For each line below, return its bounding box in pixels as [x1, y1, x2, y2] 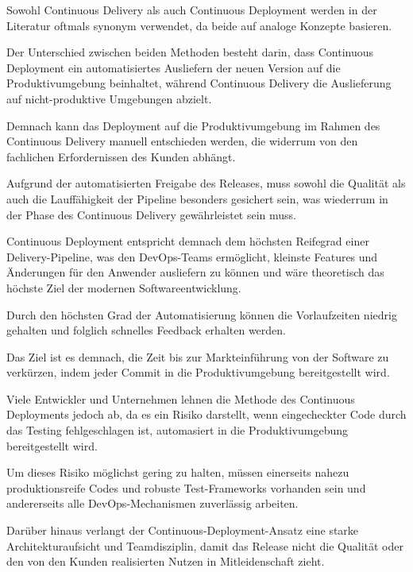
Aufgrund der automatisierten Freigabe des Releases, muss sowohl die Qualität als [6, 175, 406, 191]
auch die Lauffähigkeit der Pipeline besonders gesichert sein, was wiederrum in [6, 190, 388, 207]
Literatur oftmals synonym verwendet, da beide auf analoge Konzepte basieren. [6, 17, 392, 33]
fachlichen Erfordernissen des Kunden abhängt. [6, 148, 236, 164]
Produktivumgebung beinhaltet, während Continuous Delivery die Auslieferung [6, 75, 392, 91]
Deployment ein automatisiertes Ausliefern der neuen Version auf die [6, 59, 341, 75]
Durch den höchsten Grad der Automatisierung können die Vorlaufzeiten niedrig [6, 306, 397, 323]
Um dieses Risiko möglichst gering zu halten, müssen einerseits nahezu [6, 464, 349, 481]
